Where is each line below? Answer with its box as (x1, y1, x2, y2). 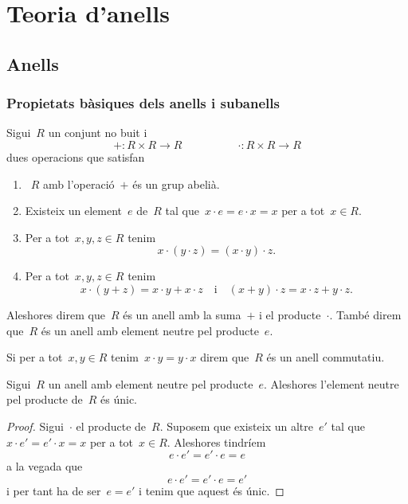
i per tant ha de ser (6, 482, 101, 498)
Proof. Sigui (6, 417, 64, 434)
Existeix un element (25, 202, 123, 219)
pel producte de (6, 391, 83, 408)
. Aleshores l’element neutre (263, 375, 399, 392)
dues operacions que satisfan (6, 148, 145, 165)
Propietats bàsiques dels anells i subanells (6, 93, 280, 113)
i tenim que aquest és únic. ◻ (139, 482, 284, 498)
